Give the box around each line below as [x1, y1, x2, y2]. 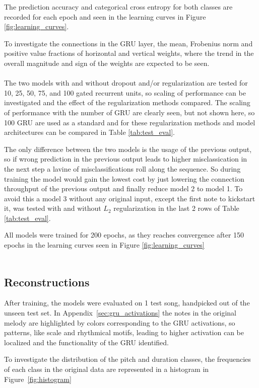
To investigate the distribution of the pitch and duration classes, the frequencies [4, 354, 251, 364]
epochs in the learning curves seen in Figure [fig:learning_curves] [4, 240, 205, 250]
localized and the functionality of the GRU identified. [4, 337, 169, 347]
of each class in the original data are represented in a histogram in [4, 364, 209, 374]
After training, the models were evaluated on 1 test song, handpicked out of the [4, 297, 250, 308]
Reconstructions [4, 274, 90, 289]
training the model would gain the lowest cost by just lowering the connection [4, 173, 244, 184]
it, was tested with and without [4, 203, 101, 213]
